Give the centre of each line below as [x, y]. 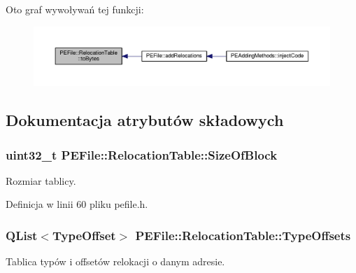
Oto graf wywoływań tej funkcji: [75, 9]
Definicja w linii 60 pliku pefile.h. [77, 204]
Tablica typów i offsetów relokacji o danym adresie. [115, 261]
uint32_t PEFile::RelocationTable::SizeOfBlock [142, 154]
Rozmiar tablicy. [41, 180]
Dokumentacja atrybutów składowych [145, 120]
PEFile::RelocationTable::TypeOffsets [243, 235]
